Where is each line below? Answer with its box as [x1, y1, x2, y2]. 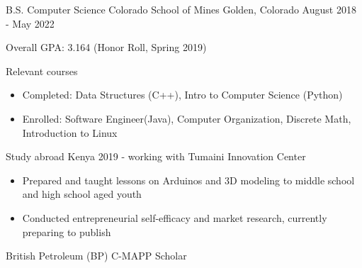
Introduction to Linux [22, 125, 118, 140]
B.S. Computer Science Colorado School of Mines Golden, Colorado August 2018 [6, 2, 356, 16]
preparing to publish [22, 224, 111, 239]
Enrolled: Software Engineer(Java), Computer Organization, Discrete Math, [22, 111, 351, 125]
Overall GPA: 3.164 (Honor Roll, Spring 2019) [6, 40, 207, 55]
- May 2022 [6, 16, 55, 30]
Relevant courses [6, 63, 78, 78]
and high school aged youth [22, 186, 142, 201]
